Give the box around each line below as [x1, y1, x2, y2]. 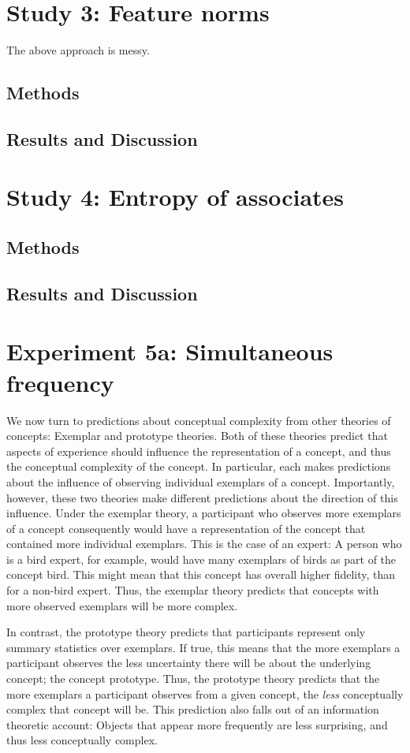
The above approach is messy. [6, 42, 150, 58]
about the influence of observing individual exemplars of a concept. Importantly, [6, 473, 395, 490]
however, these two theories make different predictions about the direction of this [6, 489, 398, 505]
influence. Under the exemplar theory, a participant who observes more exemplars [6, 505, 401, 521]
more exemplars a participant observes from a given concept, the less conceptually [6, 685, 404, 702]
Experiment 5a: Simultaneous [6, 335, 334, 367]
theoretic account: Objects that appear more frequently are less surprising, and [6, 716, 388, 732]
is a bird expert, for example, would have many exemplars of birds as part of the [6, 550, 397, 567]
